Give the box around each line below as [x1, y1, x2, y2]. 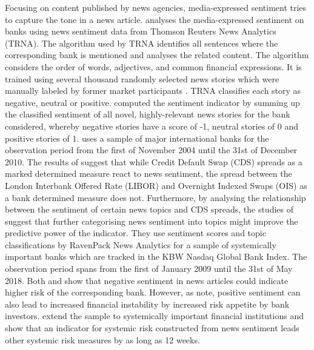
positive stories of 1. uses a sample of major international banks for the [5, 131, 269, 144]
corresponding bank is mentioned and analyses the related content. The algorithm [5, 48, 309, 61]
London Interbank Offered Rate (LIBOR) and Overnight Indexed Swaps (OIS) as [5, 179, 307, 191]
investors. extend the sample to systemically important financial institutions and [5, 309, 304, 322]
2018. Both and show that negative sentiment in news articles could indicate [5, 274, 289, 286]
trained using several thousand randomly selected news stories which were [5, 72, 279, 85]
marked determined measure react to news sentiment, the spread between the [5, 167, 292, 180]
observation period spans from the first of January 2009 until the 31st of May [5, 262, 293, 275]
